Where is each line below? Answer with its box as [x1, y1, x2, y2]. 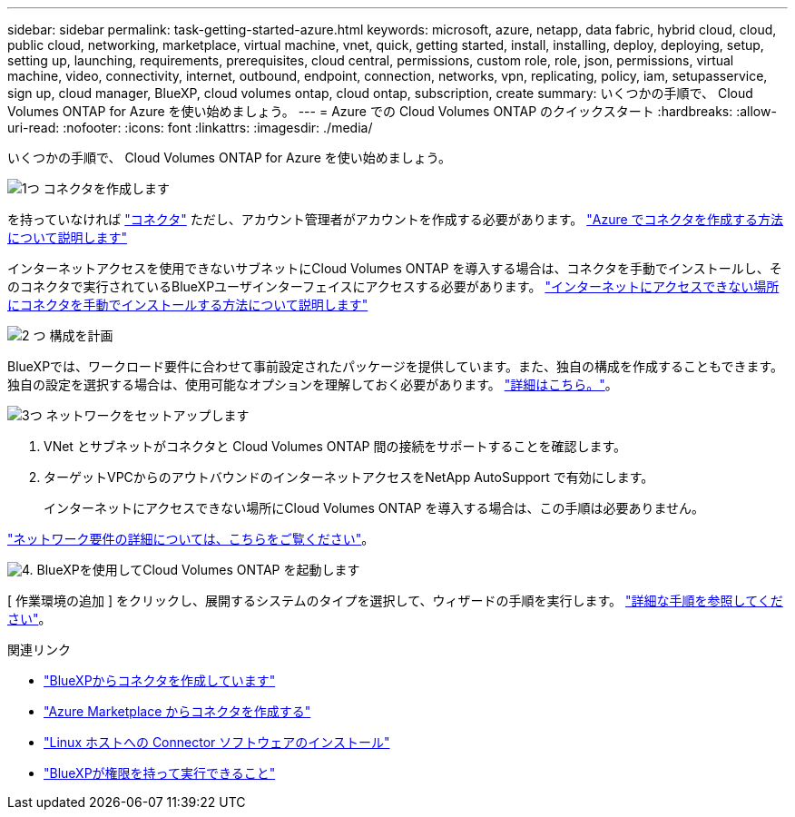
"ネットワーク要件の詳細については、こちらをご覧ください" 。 [7, 531, 375, 546]
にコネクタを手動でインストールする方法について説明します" [7, 297, 368, 312]
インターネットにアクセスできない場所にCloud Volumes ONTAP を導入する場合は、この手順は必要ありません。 [44, 500, 705, 516]
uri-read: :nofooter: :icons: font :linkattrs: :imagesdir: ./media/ [7, 120, 373, 135]
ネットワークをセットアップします [45, 408, 250, 423]
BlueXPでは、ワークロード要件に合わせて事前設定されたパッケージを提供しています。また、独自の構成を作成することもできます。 [7, 359, 784, 374]
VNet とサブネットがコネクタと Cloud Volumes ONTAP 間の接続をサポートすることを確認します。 [44, 438, 627, 454]
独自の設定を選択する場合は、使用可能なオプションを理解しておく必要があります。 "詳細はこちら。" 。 [7, 377, 618, 392]
